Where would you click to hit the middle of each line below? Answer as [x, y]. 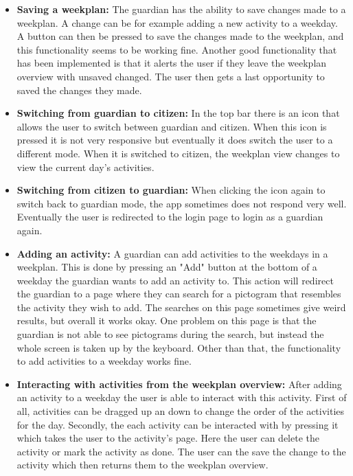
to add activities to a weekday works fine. [104, 361]
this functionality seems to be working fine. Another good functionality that [177, 49]
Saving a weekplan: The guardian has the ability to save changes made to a [181, 9]
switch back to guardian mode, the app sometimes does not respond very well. [182, 203]
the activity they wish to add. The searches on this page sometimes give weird [181, 307]
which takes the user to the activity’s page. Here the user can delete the [168, 438]
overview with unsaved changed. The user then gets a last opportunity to [171, 76]
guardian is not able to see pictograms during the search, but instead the [170, 334]
